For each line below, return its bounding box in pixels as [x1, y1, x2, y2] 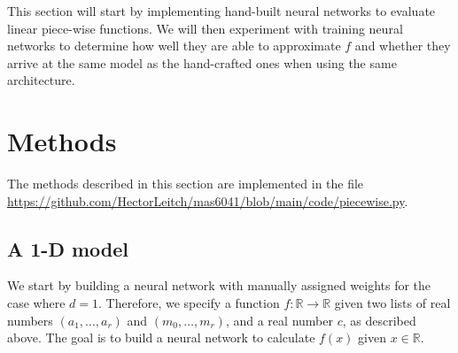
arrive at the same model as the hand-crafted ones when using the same [7, 53, 397, 72]
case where [7, 294, 66, 312]
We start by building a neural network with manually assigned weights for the [7, 276, 431, 295]
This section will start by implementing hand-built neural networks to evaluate [7, 2, 436, 19]
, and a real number [225, 311, 333, 329]
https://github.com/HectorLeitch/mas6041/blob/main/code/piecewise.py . [7, 191, 408, 210]
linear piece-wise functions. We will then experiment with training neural [7, 19, 403, 37]
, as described [342, 311, 416, 329]
